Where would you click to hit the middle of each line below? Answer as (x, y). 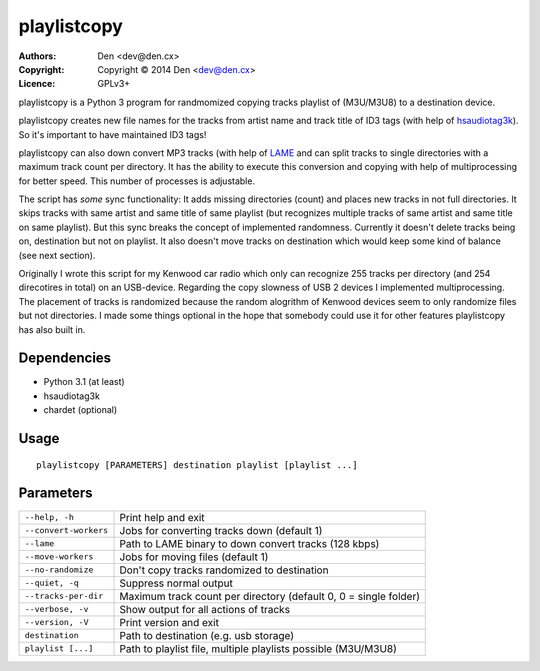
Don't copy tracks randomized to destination (224, 570)
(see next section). (57, 255)
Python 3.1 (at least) (84, 382)
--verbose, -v (56, 609)
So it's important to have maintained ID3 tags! (112, 134)
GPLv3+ (114, 84)
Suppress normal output (176, 583)
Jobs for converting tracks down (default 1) (221, 530)
